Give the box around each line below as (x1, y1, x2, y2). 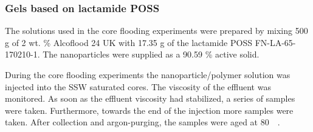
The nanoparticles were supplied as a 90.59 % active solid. (43, 48, 260, 61)
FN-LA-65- (255, 36, 296, 48)
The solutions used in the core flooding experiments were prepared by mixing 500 (5, 24, 308, 37)
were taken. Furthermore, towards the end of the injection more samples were (5, 104, 294, 116)
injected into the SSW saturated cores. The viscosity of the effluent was (5, 80, 271, 93)
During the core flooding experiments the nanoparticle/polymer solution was (5, 68, 291, 81)
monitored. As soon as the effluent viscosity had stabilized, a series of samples (5, 92, 295, 105)
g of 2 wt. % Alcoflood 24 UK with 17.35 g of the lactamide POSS (5, 36, 252, 48)
